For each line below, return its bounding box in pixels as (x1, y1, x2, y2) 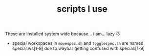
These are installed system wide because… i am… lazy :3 (5, 31, 120, 37)
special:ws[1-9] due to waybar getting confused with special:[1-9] (12, 45, 145, 52)
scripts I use (57, 3, 107, 15)
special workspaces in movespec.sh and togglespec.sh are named (12, 40, 144, 46)
